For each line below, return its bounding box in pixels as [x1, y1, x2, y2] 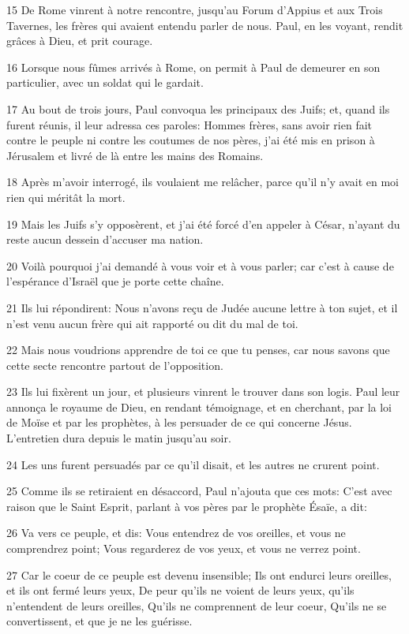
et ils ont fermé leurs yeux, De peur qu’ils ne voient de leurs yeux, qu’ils [6, 582, 355, 599]
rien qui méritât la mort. [6, 188, 126, 205]
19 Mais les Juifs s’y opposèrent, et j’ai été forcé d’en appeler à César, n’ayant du [6, 215, 400, 232]
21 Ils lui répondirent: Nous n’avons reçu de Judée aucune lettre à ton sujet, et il [6, 299, 398, 315]
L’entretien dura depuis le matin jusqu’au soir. [6, 430, 231, 446]
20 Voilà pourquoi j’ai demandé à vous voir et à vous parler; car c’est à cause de [6, 257, 394, 274]
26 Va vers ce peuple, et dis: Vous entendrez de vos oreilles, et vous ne [6, 524, 346, 541]
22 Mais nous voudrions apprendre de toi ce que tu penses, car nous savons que [6, 341, 390, 358]
